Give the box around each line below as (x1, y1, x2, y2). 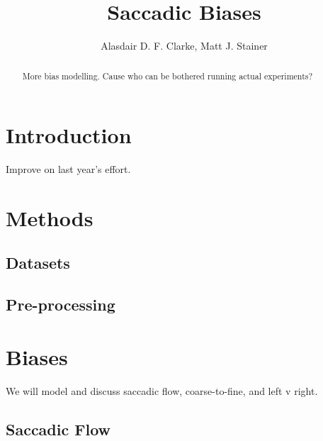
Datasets (6, 252, 70, 274)
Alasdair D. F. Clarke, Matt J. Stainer (101, 38, 268, 53)
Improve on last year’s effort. (6, 162, 131, 177)
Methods (6, 203, 93, 232)
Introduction (6, 121, 132, 150)
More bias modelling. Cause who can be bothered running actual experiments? (22, 69, 313, 82)
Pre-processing (6, 294, 115, 316)
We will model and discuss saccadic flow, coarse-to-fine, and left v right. (6, 383, 318, 398)
